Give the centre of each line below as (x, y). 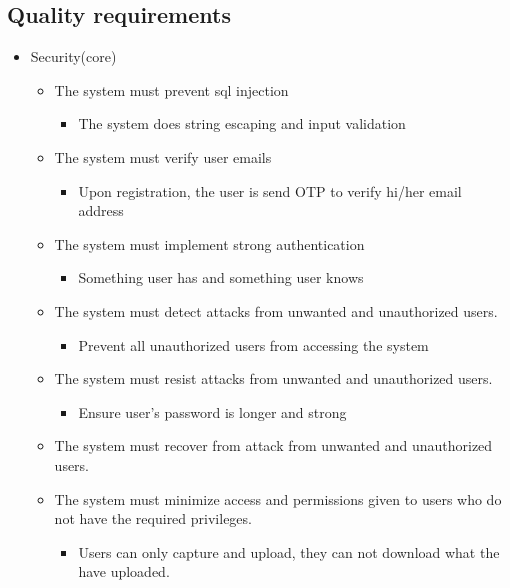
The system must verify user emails (163, 156)
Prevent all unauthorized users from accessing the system (253, 344)
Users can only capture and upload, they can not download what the (289, 551)
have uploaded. (124, 571)
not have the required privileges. (153, 518)
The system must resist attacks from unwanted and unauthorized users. (273, 378)
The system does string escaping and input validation (242, 123)
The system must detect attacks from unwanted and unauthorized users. (276, 310)
